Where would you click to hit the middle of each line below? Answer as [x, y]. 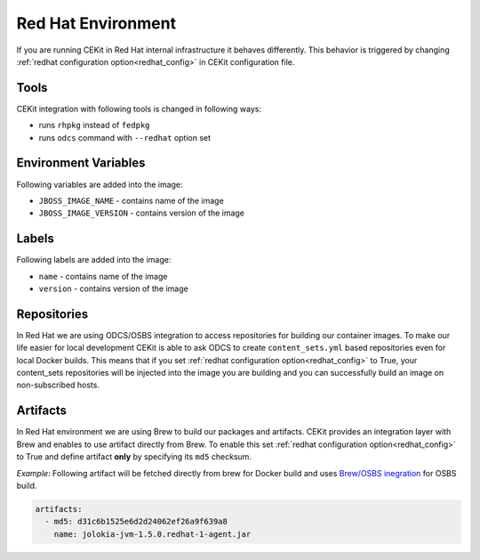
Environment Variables [81, 163]
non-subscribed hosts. [58, 385]
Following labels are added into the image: [94, 260]
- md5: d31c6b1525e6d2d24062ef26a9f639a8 [136, 522]
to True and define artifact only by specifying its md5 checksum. [134, 457]
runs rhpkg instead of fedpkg [94, 126]
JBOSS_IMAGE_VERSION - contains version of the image [141, 213]
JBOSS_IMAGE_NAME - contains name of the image [131, 200]
